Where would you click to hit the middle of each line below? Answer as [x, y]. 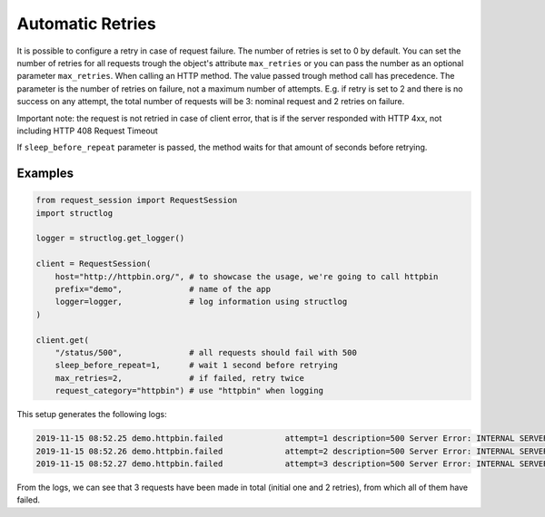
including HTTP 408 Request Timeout [87, 131]
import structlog [74, 213]
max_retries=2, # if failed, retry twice [179, 378]
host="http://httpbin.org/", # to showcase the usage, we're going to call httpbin [247, 276]
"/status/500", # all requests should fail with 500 [206, 352]
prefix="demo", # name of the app [163, 289]
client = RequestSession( [94, 264]
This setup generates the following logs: [92, 415]
